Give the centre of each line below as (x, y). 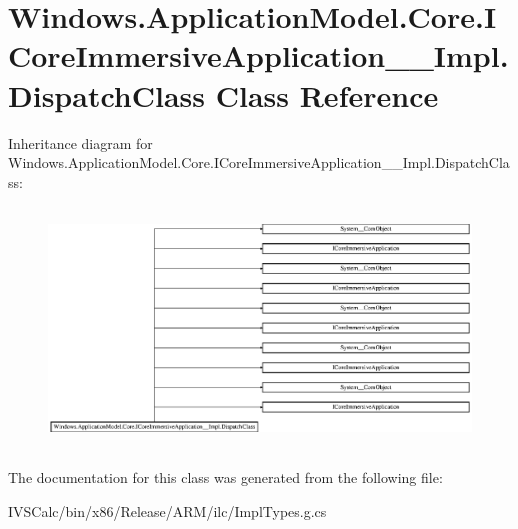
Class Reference (327, 94)
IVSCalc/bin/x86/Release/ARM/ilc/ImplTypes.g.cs (167, 511)
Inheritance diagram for (80, 142)
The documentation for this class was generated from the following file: (225, 477)
